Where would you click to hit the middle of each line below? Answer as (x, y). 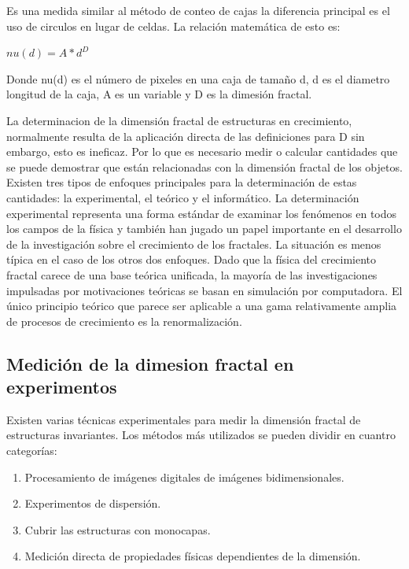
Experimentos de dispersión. (93, 503)
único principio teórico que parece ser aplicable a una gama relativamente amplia (202, 306)
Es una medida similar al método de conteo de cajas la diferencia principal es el (198, 10)
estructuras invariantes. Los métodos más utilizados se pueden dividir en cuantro (201, 435)
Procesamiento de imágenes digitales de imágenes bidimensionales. (184, 477)
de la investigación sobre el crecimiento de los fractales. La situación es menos (194, 244)
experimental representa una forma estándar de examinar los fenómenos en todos (202, 213)
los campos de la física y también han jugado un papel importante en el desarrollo (204, 229)
